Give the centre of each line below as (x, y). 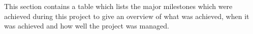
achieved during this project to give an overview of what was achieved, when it (127, 16)
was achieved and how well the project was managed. (87, 26)
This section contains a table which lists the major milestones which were (118, 6)
